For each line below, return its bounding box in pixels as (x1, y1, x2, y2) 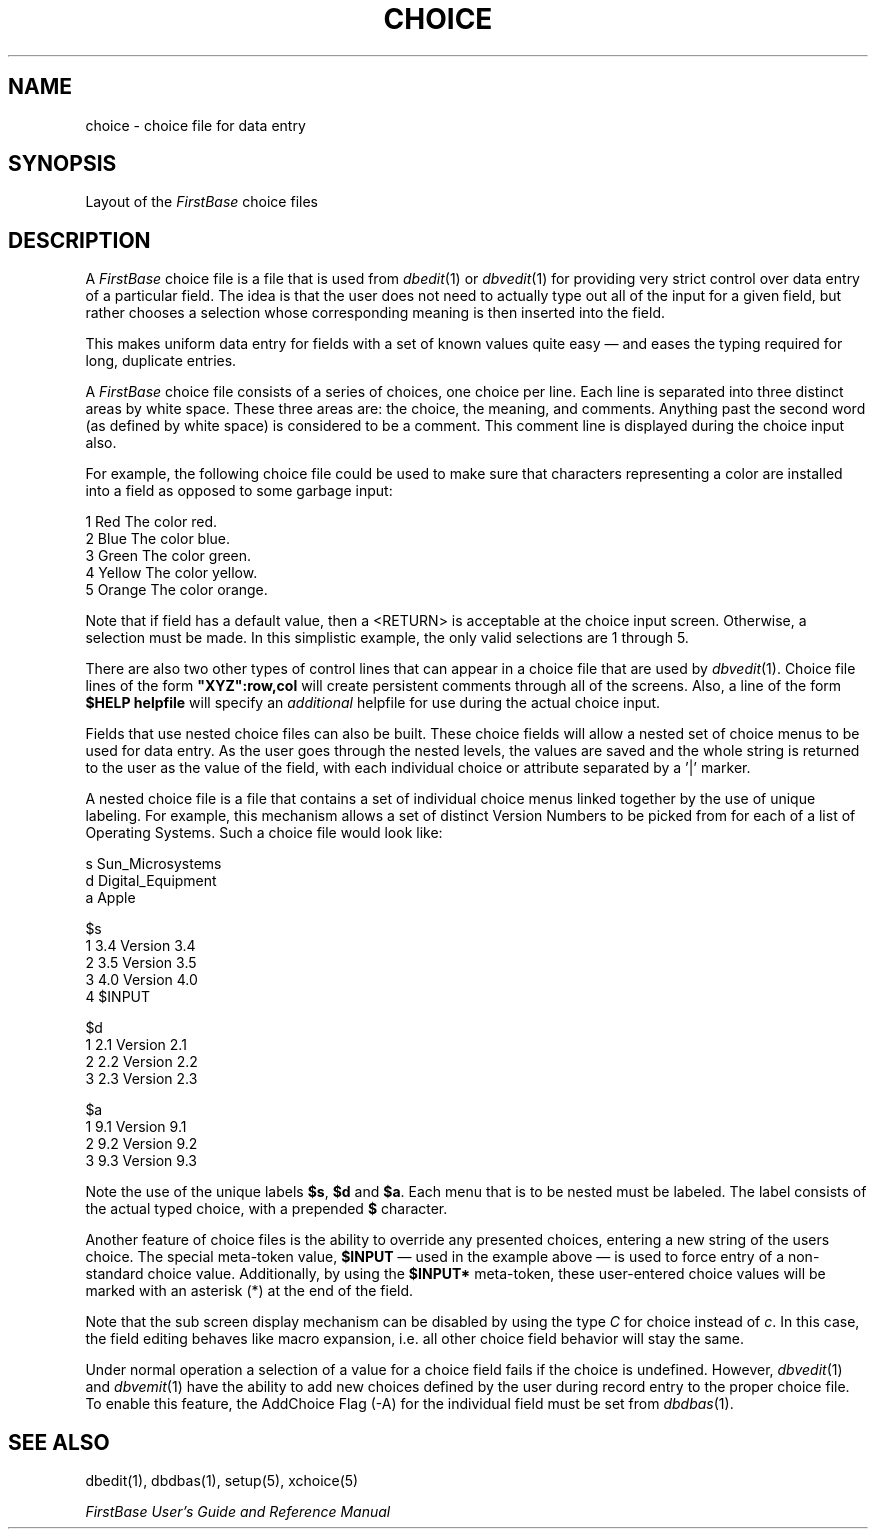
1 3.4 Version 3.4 (85, 937, 196, 955)
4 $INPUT (85, 988, 151, 1006)
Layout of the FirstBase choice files (85, 193, 318, 211)
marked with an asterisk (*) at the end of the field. (85, 1282, 414, 1300)
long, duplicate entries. (85, 352, 237, 370)
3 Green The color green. (85, 547, 252, 565)
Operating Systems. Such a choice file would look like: (85, 824, 443, 842)
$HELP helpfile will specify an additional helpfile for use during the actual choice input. (85, 694, 661, 712)
